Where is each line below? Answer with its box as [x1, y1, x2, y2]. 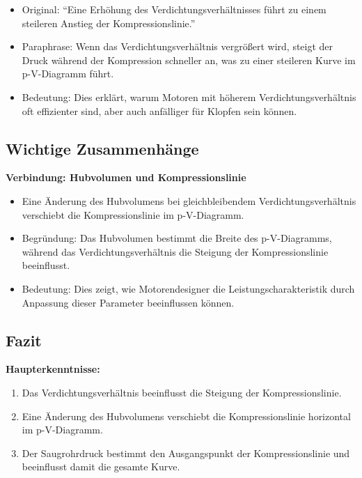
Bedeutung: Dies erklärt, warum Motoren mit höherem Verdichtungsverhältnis [22, 89, 356, 104]
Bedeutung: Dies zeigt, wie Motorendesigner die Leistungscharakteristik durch [22, 281, 355, 295]
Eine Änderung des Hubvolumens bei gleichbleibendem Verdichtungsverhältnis [22, 193, 356, 208]
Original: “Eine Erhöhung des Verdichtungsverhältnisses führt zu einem [22, 2, 326, 16]
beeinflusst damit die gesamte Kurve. [22, 459, 180, 474]
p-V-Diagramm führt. [22, 66, 114, 81]
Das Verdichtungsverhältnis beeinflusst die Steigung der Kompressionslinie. [22, 385, 342, 399]
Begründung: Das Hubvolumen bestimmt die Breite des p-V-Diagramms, [22, 231, 332, 245]
